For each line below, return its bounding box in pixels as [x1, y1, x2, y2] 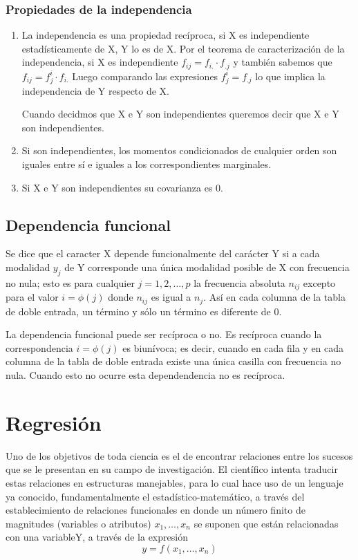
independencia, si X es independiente [21, 55, 178, 69]
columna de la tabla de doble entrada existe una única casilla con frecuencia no [6, 354, 341, 368]
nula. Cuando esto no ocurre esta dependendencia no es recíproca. [6, 368, 285, 382]
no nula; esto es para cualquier [6, 275, 135, 290]
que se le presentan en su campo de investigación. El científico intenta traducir [6, 462, 338, 476]
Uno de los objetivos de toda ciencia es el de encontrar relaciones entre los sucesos [6, 448, 353, 463]
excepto [303, 275, 336, 290]
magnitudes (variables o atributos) [6, 516, 151, 530]
